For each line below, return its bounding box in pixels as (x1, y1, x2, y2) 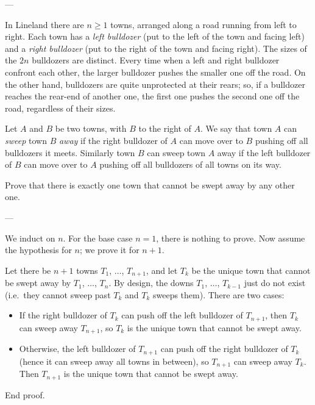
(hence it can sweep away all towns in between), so (19, 354, 209, 367)
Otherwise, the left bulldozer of (19, 342, 136, 355)
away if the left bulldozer (217, 146, 311, 159)
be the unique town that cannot (191, 263, 311, 276)
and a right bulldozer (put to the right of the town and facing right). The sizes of (5, 41, 307, 54)
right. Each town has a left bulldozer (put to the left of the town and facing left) (5, 30, 305, 43)
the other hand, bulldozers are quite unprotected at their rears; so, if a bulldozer (5, 77, 305, 90)
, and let (146, 263, 178, 276)
